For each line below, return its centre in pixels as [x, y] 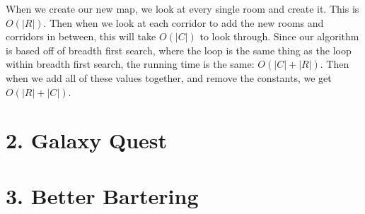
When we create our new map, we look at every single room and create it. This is [182, 8]
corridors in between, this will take [81, 36]
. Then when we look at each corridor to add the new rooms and [184, 22]
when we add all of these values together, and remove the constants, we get [169, 77]
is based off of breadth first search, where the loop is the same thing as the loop [179, 50]
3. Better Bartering [102, 195]
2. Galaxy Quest [87, 140]
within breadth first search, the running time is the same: [130, 64]
